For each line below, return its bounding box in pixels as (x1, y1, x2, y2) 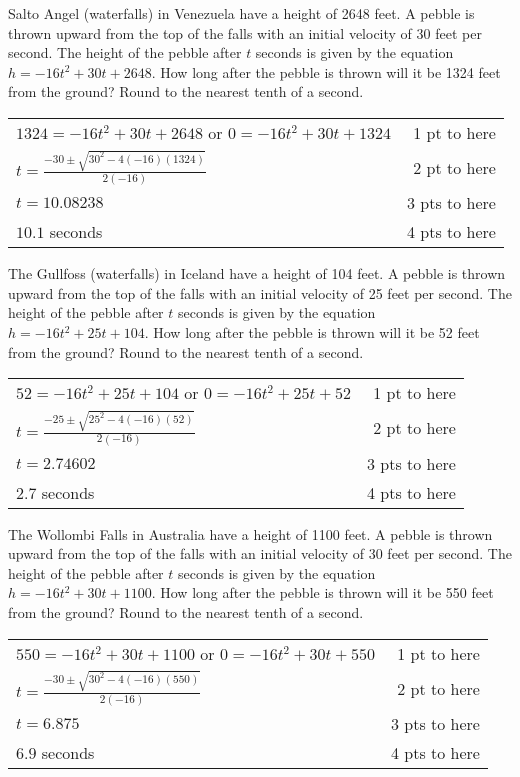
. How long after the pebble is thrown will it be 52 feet (144, 322, 480, 343)
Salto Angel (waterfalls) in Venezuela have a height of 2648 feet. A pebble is (8, 3, 475, 23)
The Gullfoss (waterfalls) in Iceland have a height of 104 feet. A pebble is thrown (8, 263, 506, 284)
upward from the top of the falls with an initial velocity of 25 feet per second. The (8, 282, 512, 303)
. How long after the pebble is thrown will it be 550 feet (151, 582, 494, 603)
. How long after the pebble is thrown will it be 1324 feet (151, 61, 501, 82)
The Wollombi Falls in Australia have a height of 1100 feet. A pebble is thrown (8, 523, 493, 544)
